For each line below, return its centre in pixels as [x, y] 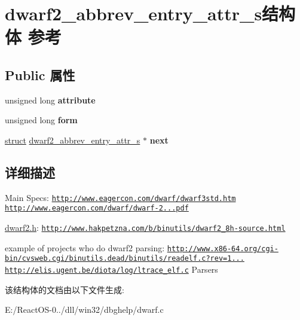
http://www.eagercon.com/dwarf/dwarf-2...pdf [97, 208]
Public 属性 [40, 74]
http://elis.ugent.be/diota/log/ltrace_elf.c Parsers [111, 269]
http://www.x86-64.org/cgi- [223, 249]
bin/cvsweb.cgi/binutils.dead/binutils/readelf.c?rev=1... [125, 259]
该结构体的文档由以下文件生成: [65, 289]
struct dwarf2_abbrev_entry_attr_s [73, 140]
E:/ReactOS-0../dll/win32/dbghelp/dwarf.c [84, 310]
